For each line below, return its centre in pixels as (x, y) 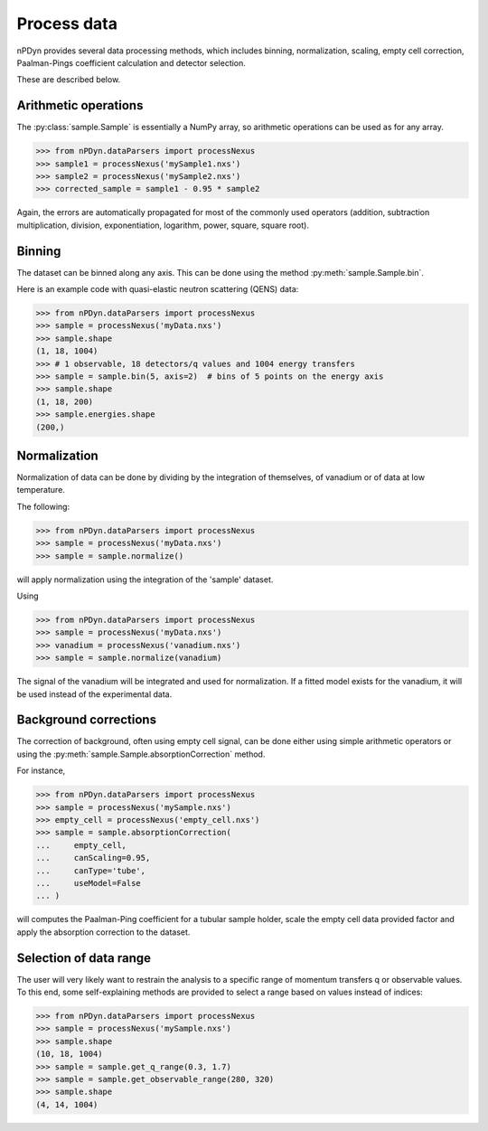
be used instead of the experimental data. (94, 694)
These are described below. (69, 80)
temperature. (41, 490)
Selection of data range (84, 958)
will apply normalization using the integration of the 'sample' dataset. (145, 580)
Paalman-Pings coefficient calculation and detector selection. (131, 62)
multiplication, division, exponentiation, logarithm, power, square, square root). (163, 225)
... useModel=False (89, 883)
